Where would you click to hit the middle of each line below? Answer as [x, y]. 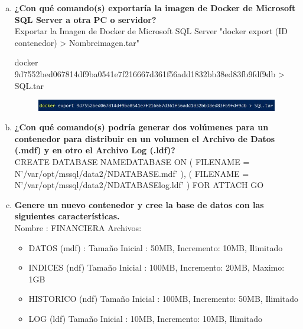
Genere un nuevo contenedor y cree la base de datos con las [139, 204]
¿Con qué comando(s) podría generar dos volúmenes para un [141, 127]
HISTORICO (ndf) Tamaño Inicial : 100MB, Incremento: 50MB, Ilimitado [164, 299]
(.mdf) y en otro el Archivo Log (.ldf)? [95, 150]
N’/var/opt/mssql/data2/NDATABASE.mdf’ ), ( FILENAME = [132, 173]
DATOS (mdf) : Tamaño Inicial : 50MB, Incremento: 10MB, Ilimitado [156, 247]
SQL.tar [29, 85]
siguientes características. [67, 216]
